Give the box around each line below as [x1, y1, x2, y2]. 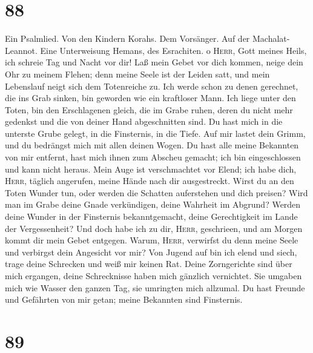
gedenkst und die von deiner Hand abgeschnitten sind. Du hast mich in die [5, 115, 283, 128]
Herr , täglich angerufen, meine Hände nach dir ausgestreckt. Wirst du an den [5, 174, 294, 187]
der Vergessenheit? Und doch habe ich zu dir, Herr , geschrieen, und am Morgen [5, 222, 303, 234]
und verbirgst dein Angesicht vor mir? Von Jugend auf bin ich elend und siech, [5, 245, 297, 258]
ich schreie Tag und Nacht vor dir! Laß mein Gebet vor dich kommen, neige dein [5, 56, 303, 68]
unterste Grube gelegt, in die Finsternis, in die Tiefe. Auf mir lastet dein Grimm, [5, 127, 306, 139]
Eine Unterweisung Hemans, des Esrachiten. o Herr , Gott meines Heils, [40, 44, 307, 56]
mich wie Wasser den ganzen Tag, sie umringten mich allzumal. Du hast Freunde [5, 281, 305, 294]
